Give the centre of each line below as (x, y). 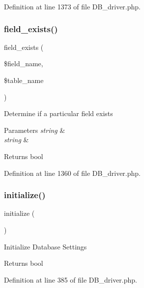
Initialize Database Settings (45, 246)
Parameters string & (35, 130)
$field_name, (24, 63)
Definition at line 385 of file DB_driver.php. (71, 279)
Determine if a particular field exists (58, 113)
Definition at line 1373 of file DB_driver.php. (72, 6)
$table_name (24, 80)
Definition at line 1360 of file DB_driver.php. (72, 173)
